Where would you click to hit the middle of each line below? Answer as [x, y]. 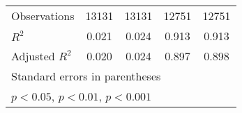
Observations [43, 16]
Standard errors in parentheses [86, 76]
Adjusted [33, 56]
